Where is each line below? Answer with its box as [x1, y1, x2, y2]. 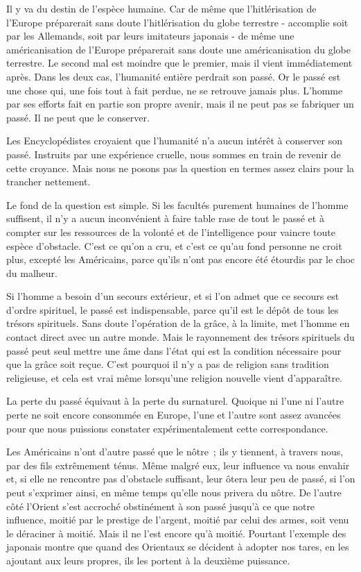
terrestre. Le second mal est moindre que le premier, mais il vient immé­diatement [6, 56, 353, 70]
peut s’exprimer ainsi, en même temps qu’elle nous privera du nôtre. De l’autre [6, 485, 342, 499]
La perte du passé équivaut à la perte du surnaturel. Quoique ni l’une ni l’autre [6, 394, 344, 408]
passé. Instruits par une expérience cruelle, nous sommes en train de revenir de [6, 146, 341, 161]
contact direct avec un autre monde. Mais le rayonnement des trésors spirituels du [6, 330, 355, 344]
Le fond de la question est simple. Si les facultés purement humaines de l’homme [6, 197, 349, 212]
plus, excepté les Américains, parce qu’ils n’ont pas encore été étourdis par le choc [6, 252, 355, 267]
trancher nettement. [6, 174, 91, 189]
